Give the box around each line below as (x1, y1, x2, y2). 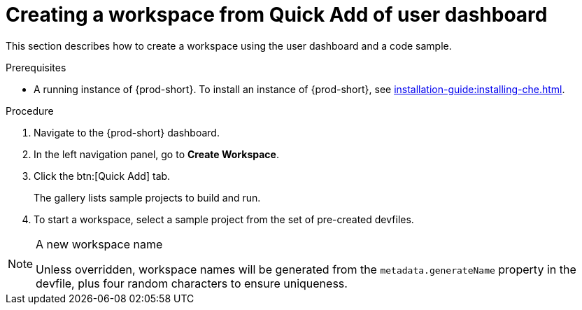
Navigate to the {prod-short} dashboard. (34, 126, 220, 139)
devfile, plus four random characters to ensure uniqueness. (36, 276, 348, 290)
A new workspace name (36, 237, 163, 251)
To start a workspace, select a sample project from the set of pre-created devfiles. (34, 213, 414, 225)
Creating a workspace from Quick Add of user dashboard (6, 3, 548, 27)
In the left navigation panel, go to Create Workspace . (34, 148, 279, 160)
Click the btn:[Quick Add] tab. (34, 169, 171, 182)
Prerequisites (6, 61, 66, 73)
